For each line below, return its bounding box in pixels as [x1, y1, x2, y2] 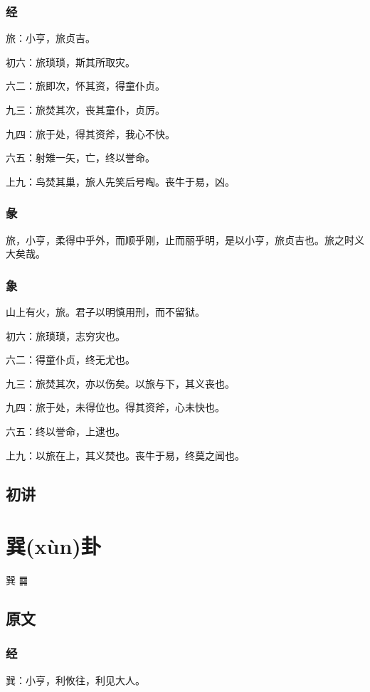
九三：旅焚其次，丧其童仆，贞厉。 [6, 102, 165, 117]
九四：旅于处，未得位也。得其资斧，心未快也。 [6, 400, 225, 415]
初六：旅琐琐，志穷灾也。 [6, 328, 125, 343]
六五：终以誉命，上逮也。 [6, 423, 125, 438]
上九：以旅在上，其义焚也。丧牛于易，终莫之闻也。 [6, 447, 245, 462]
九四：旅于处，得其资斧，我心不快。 [6, 126, 175, 141]
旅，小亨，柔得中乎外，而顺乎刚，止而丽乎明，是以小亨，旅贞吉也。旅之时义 [6, 232, 364, 247]
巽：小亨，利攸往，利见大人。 [6, 672, 145, 687]
